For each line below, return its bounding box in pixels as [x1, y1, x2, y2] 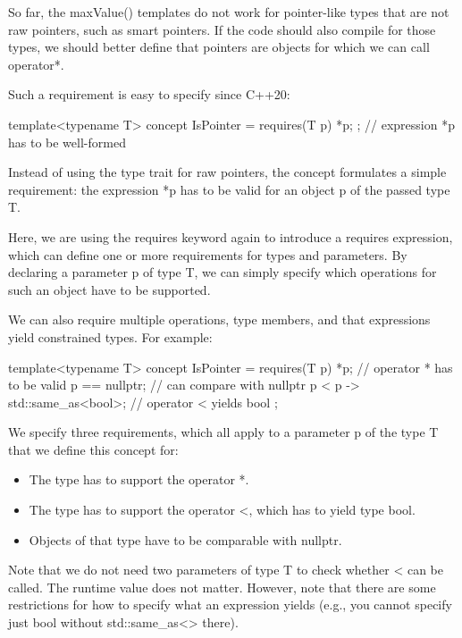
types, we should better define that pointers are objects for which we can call [8, 38, 430, 56]
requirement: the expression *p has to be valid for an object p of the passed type [8, 180, 450, 198]
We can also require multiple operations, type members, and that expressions [8, 310, 431, 329]
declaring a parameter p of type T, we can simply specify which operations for [8, 263, 437, 281]
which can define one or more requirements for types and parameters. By [8, 245, 407, 264]
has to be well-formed [8, 132, 126, 151]
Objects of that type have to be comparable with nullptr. [29, 530, 342, 549]
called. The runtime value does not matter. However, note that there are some [8, 577, 436, 596]
